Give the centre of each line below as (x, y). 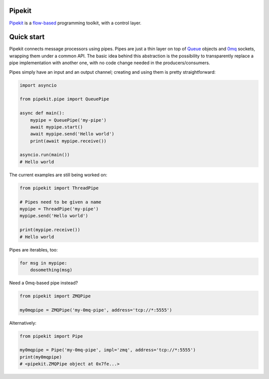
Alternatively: (23, 323)
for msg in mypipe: (43, 263)
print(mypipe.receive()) (50, 230)
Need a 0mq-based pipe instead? (44, 283)
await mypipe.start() (57, 127)
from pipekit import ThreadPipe (59, 188)
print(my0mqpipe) (41, 357)
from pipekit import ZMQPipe (55, 296)
